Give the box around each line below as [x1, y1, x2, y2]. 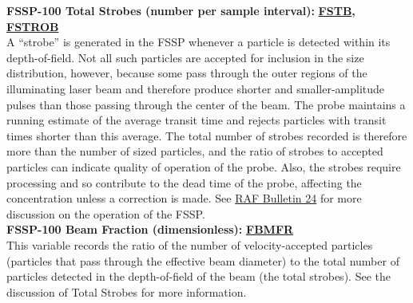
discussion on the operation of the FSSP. [6, 205, 205, 222]
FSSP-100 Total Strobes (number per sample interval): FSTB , [6, 2, 355, 18]
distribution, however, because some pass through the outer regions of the [6, 65, 367, 81]
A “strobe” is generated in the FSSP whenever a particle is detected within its [6, 33, 391, 50]
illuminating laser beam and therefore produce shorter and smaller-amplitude [6, 80, 385, 96]
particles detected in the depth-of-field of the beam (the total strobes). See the [6, 268, 391, 285]
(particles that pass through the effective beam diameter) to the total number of [6, 252, 399, 269]
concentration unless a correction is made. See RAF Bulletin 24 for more [6, 190, 362, 207]
